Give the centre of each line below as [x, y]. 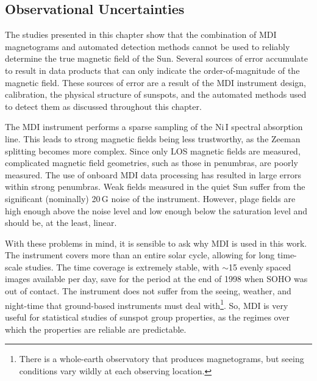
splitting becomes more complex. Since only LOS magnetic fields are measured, [153, 151]
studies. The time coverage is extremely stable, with [122, 267]
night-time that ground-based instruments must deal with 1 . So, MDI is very [147, 304]
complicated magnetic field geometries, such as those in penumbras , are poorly [151, 163]
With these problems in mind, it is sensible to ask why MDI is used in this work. [156, 243]
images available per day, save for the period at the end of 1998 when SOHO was [156, 279]
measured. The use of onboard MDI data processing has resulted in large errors [153, 174]
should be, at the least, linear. [61, 223]
